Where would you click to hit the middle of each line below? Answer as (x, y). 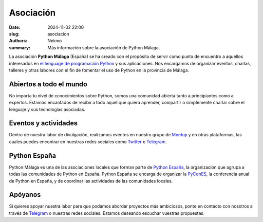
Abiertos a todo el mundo (48, 84)
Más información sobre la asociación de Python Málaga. (104, 47)
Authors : (18, 41)
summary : (20, 47)
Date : (15, 27)
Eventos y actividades (43, 123)
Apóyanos (25, 195)
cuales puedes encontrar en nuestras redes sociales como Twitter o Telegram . (88, 142)
